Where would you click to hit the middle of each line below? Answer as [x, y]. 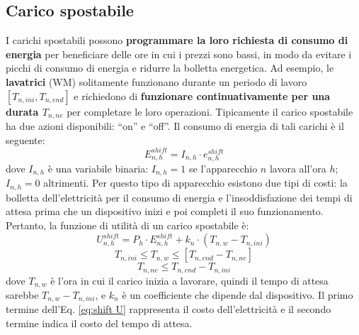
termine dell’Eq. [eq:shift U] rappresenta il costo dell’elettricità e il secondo [169, 309]
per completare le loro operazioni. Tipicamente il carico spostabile [210, 111]
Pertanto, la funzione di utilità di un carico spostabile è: [127, 225]
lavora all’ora [298, 168]
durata [22, 111]
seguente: [25, 139]
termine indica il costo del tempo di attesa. [99, 323]
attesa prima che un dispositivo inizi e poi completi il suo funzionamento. [165, 211]
